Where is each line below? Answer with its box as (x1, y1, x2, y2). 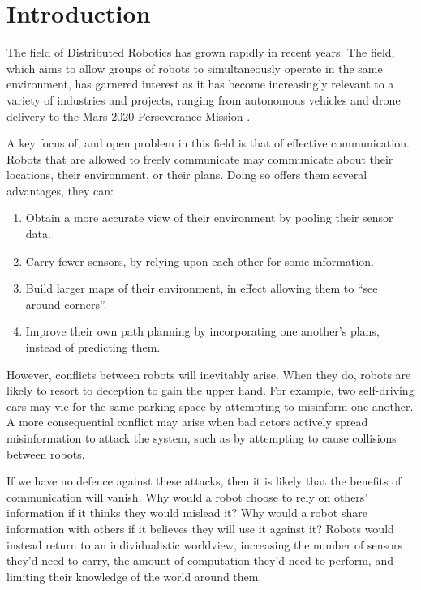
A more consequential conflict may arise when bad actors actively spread (6, 413, 368, 430)
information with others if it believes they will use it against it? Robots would (6, 519, 394, 537)
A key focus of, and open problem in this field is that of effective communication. (6, 135, 410, 152)
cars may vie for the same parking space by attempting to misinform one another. (6, 397, 414, 414)
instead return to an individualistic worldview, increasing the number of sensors (6, 536, 403, 553)
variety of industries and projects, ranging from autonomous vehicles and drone (6, 91, 401, 108)
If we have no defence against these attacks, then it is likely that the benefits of (6, 472, 402, 490)
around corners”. (25, 295, 107, 312)
